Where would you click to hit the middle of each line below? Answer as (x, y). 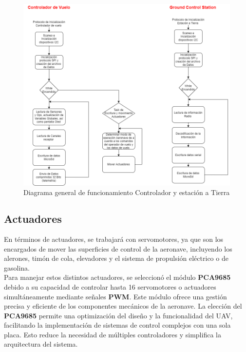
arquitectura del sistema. (41, 344)
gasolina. (17, 267)
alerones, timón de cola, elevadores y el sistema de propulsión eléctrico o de (116, 258)
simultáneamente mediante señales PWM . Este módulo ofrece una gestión (115, 296)
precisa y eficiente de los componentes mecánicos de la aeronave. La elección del (123, 306)
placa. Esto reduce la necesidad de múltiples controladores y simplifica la (113, 334)
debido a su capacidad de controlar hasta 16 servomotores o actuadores (110, 286)
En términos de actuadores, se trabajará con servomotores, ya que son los (114, 239)
